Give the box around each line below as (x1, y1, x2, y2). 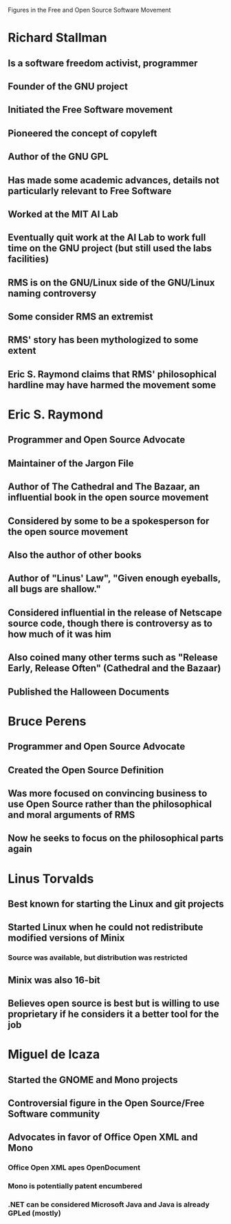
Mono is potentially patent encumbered (8, 1181, 143, 1191)
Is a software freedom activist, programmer (8, 57, 198, 69)
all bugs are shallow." (8, 583, 102, 595)
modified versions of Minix (8, 932, 125, 944)
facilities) (8, 253, 49, 265)
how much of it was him (8, 628, 112, 640)
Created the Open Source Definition (8, 764, 164, 776)
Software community (8, 1108, 100, 1119)
